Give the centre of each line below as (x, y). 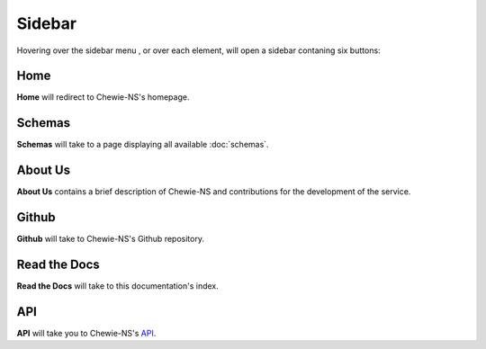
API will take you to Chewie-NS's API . (86, 333)
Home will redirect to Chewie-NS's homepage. (103, 97)
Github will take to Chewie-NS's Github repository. (110, 239)
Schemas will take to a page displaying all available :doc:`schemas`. (143, 145)
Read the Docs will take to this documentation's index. (118, 286)
